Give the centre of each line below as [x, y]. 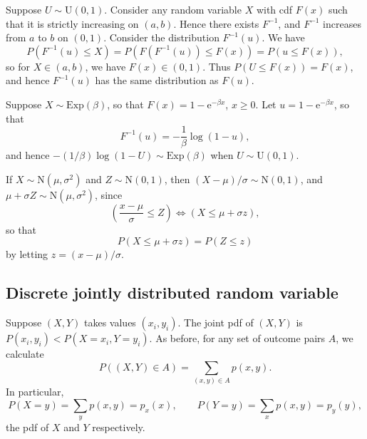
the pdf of [27, 427]
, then [177, 179]
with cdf [274, 9]
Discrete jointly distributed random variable [172, 293]
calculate [25, 354]
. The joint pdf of [216, 322]
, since [109, 194]
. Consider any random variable [173, 9]
